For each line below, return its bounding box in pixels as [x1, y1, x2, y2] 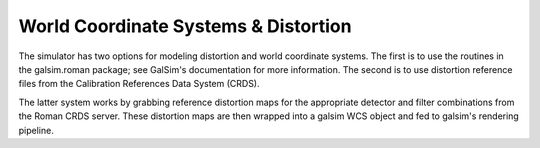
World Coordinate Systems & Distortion [18, 15, 352, 37]
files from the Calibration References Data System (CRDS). [18, 78, 260, 90]
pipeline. [18, 124, 54, 136]
